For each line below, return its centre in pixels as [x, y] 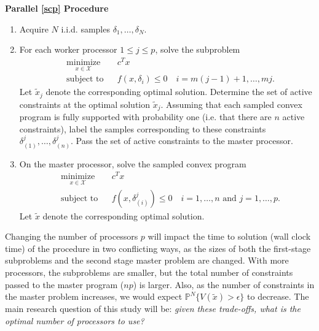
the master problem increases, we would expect [94, 296]
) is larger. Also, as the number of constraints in [224, 284]
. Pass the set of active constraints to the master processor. [182, 141]
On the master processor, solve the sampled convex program [133, 163]
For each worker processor [68, 49]
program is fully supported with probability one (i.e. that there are [145, 117]
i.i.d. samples [85, 29]
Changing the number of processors [72, 236]
